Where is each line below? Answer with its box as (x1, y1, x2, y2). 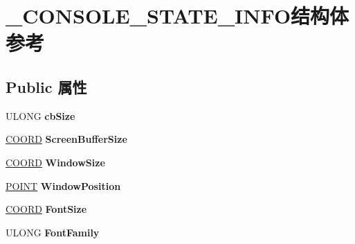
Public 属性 (6, 76, 87, 97)
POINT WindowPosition (6, 178, 121, 193)
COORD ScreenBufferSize (6, 132, 127, 146)
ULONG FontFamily (6, 225, 100, 239)
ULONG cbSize (6, 108, 75, 123)
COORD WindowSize (6, 155, 105, 169)
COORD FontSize (6, 202, 87, 216)
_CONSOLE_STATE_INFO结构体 (6, 1, 349, 30)
